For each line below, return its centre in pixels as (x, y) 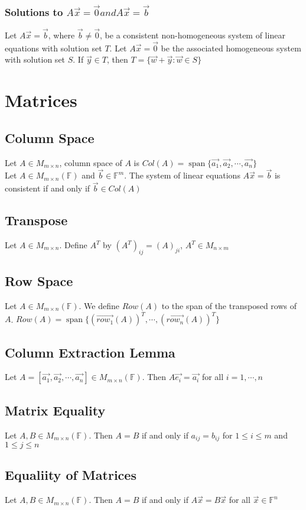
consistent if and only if (48, 188)
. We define (99, 306)
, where (61, 35)
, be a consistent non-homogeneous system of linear (193, 35)
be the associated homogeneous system (231, 48)
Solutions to (34, 12)
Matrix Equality (55, 410)
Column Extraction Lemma (90, 352)
